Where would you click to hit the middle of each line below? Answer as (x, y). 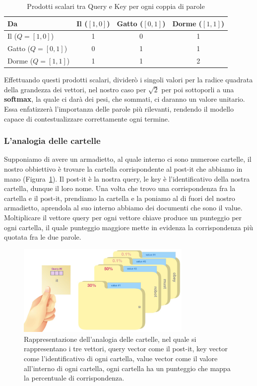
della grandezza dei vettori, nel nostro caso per (75, 89)
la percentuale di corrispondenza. (74, 378)
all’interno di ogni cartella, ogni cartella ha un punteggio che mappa (127, 368)
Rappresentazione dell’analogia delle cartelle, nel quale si (110, 339)
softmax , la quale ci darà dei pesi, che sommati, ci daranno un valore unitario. (125, 99)
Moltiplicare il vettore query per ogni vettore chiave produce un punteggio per (123, 217)
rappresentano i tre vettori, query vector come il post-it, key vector (126, 349)
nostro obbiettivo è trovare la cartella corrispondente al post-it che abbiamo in (123, 169)
